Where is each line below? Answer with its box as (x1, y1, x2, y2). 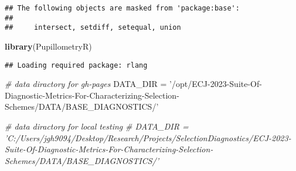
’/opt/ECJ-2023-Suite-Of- (169, 78, 262, 90)
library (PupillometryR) (5, 40, 92, 52)
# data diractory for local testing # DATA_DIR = (5, 120, 189, 132)
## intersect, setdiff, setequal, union (5, 23, 181, 32)
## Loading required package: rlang (5, 61, 148, 69)
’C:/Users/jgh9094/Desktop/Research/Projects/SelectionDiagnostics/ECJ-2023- (5, 131, 291, 144)
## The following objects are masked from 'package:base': (5, 4, 240, 12)
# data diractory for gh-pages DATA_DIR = (5, 78, 167, 90)
